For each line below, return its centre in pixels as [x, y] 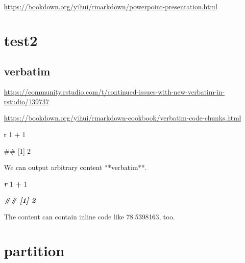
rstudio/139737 [26, 101]
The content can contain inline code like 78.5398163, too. [89, 216]
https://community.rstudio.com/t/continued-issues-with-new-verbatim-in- [114, 92]
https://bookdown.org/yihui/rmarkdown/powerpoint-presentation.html [111, 6]
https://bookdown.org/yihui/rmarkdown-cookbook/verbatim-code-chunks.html [122, 118]
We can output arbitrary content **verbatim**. [75, 167]
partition [34, 250]
